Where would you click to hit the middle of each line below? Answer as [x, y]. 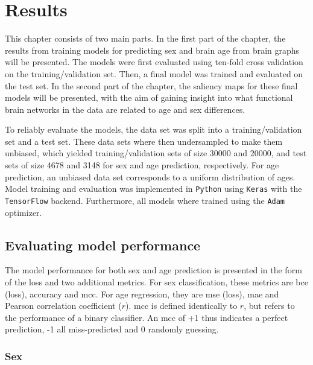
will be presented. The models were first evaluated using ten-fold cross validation [154, 62]
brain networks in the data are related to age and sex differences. [125, 109]
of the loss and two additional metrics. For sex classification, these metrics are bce [156, 281]
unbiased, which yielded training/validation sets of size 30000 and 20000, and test [156, 153]
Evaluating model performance [103, 245]
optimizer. [24, 212]
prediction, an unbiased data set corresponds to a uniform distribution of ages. [150, 176]
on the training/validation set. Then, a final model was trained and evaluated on [154, 73]
